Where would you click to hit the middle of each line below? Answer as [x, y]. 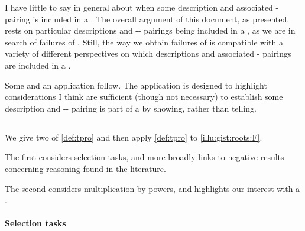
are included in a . [38, 65]
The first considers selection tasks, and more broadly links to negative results [145, 157]
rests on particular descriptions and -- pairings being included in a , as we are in [150, 30]
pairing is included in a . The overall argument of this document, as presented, [147, 19]
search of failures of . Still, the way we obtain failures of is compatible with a [144, 42]
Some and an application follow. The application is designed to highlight [136, 85]
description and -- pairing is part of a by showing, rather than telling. [131, 108]
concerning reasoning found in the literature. [85, 168]
